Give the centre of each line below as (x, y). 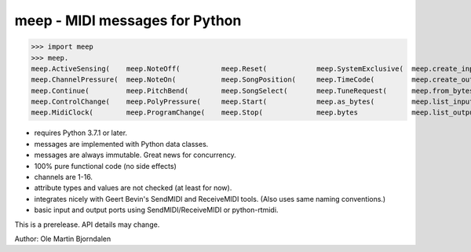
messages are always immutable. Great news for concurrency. (135, 155)
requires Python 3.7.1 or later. (81, 133)
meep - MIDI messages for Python (128, 20)
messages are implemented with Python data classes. (121, 144)
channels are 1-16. (64, 177)
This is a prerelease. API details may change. (87, 225)
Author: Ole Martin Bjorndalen (63, 239)
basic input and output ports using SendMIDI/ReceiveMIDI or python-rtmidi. (156, 210)
